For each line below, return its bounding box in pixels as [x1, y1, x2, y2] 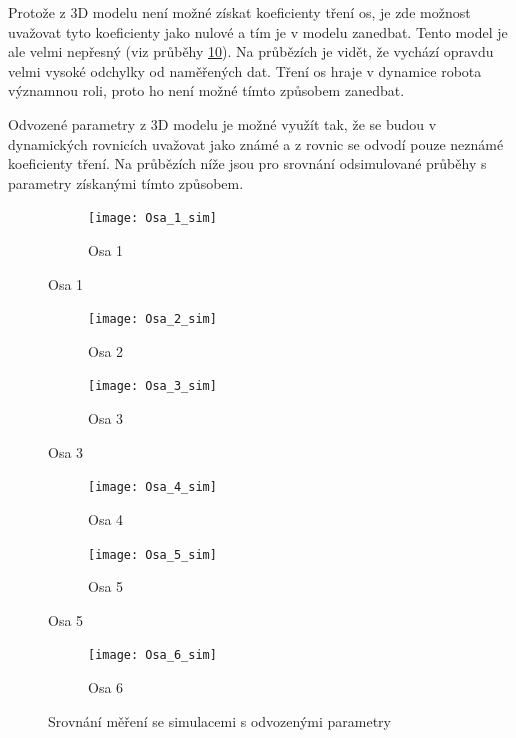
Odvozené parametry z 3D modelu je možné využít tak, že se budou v [8, 113, 437, 134]
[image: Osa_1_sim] [88, 211, 217, 226]
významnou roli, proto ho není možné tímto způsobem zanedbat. [8, 80, 405, 101]
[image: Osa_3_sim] [88, 379, 217, 394]
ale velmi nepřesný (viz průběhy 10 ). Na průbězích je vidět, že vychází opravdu [8, 41, 494, 62]
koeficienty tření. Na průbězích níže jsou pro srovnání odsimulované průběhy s [8, 153, 487, 174]
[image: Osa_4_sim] [88, 480, 217, 495]
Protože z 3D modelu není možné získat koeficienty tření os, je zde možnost [8, 2, 471, 22]
